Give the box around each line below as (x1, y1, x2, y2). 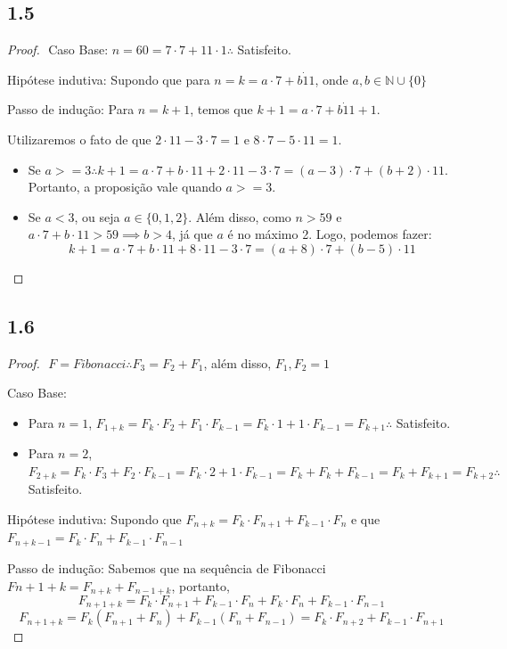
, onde (315, 70, 348, 88)
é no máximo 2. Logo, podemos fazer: (227, 225, 432, 243)
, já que (171, 225, 213, 243)
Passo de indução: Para (7, 100, 135, 119)
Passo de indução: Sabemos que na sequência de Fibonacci (7, 558, 326, 577)
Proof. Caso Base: (7, 40, 109, 59)
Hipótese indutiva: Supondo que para (7, 70, 210, 88)
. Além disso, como (188, 207, 291, 226)
